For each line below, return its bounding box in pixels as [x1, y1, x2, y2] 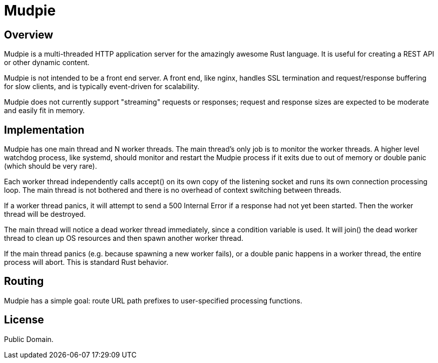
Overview [4, 28, 54, 41]
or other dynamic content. [4, 58, 90, 67]
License [4, 313, 44, 326]
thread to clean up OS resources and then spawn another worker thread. [4, 234, 244, 243]
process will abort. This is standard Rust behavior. [4, 258, 169, 267]
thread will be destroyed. [4, 210, 86, 219]
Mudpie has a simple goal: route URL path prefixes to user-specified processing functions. [4, 296, 302, 305]
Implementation [4, 123, 85, 136]
